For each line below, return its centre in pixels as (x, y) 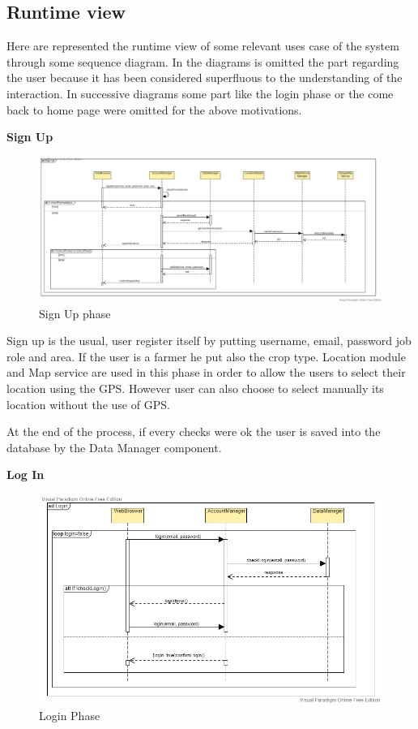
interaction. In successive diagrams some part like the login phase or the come (200, 93)
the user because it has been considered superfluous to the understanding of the (205, 78)
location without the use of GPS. (88, 404)
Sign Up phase (75, 313)
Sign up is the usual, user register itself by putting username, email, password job (209, 341)
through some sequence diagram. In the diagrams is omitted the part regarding (203, 61)
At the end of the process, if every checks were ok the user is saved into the (194, 431)
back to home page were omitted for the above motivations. (154, 109)
